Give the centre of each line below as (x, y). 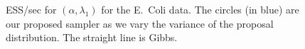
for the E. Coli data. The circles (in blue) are (200, 9)
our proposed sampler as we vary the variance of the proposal (140, 23)
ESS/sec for (31, 9)
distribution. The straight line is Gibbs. (92, 37)
